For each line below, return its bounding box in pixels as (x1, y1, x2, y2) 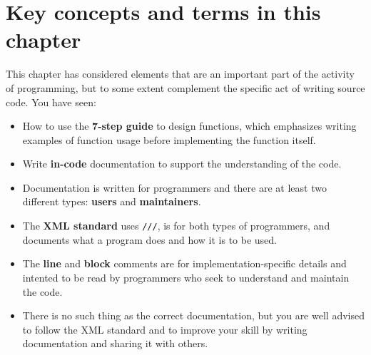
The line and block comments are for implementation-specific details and (22, 256, 347, 271)
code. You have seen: (6, 94, 96, 109)
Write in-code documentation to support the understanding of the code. (22, 156, 342, 171)
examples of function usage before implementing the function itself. (22, 132, 316, 147)
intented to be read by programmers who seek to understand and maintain (22, 269, 350, 284)
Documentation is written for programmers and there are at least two (22, 180, 327, 195)
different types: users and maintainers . (22, 194, 201, 209)
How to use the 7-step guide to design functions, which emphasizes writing (22, 118, 357, 133)
